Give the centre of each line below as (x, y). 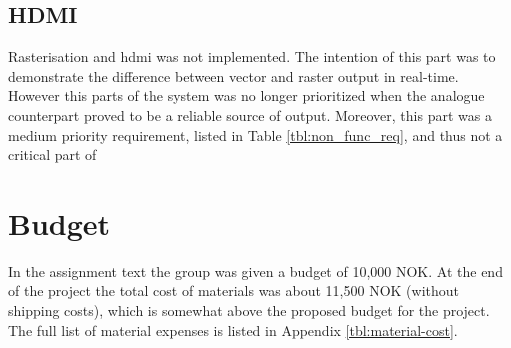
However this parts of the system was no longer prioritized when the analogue (246, 95)
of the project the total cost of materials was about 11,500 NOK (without (234, 290)
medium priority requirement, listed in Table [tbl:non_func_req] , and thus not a (255, 134)
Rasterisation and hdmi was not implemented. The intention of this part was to (252, 56)
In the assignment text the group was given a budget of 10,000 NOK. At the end (255, 270)
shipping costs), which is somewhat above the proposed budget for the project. (249, 310)
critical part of (52, 154)
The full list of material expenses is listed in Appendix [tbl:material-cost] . (233, 329)
